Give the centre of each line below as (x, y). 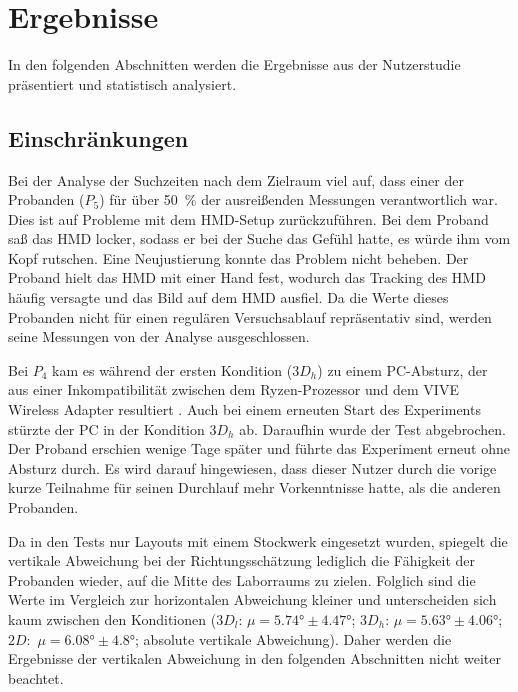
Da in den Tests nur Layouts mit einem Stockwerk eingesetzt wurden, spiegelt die (258, 540)
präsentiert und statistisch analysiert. (122, 83)
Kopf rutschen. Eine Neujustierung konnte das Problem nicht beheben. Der (238, 257)
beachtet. (36, 677)
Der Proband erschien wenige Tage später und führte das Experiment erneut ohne (259, 448)
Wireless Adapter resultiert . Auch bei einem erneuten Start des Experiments (244, 409)
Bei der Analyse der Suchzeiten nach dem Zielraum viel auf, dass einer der (236, 179)
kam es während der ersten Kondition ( (172, 369)
